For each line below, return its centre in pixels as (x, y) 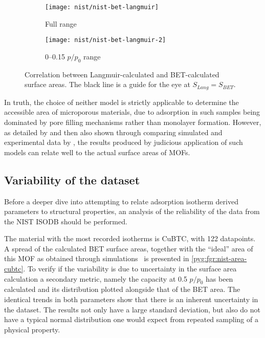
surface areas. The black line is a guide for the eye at (107, 84)
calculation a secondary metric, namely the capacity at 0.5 (96, 278)
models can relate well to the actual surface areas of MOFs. (97, 152)
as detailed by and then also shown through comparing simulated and (113, 132)
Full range (61, 23)
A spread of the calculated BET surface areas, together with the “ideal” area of (129, 248)
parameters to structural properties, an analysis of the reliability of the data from (132, 211)
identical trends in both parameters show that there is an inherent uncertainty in (131, 299)
